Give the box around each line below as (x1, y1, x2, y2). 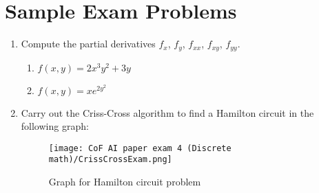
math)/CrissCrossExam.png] (48, 155, 172, 165)
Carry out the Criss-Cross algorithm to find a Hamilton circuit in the (21, 105, 314, 120)
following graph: (21, 119, 89, 133)
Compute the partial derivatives (21, 36, 156, 51)
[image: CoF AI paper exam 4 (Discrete (48, 143, 231, 153)
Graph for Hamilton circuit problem (48, 174, 201, 189)
